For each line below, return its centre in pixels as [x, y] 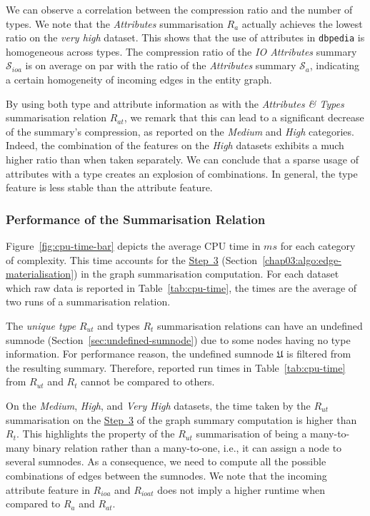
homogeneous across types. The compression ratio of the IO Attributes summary [181, 51]
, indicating [334, 65]
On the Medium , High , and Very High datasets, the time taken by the [158, 405]
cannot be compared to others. [148, 381]
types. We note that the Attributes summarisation [115, 23]
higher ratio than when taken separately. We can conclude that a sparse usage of [182, 159]
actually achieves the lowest [302, 23]
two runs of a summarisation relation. [88, 302]
